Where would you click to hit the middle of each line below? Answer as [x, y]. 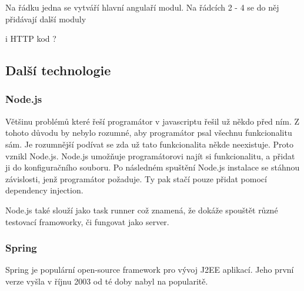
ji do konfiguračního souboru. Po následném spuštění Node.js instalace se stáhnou [153, 167]
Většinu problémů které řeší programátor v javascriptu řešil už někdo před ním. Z [152, 121]
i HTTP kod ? [31, 39]
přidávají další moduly [46, 19]
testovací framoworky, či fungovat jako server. [87, 221]
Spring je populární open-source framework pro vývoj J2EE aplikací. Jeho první [150, 270]
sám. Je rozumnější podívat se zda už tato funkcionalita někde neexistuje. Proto [149, 144]
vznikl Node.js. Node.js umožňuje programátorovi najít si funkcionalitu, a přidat [150, 155]
